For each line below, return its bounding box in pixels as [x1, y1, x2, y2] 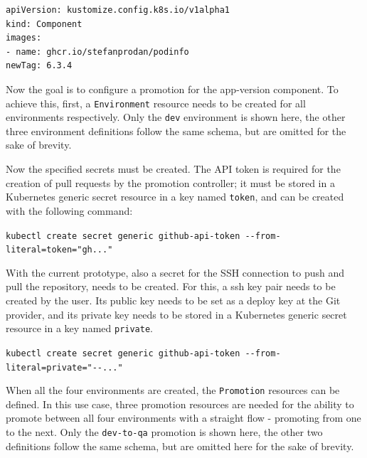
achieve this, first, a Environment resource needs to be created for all [6, 95, 306, 110]
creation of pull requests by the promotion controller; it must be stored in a [6, 175, 335, 190]
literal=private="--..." [6, 362, 123, 373]
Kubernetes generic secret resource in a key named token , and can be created [6, 189, 344, 204]
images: [6, 33, 42, 43]
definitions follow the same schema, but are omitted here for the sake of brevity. [6, 438, 354, 453]
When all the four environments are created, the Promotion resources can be [6, 383, 340, 398]
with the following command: [6, 203, 133, 218]
